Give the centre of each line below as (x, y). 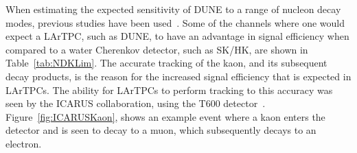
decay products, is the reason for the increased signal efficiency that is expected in (178, 76)
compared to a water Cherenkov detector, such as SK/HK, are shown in (157, 49)
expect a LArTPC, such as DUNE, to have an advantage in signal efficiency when (177, 36)
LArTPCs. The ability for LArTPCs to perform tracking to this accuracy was (169, 90)
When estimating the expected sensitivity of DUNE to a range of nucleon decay (173, 9)
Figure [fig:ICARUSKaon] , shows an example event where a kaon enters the (165, 116)
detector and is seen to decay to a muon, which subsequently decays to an (161, 130)
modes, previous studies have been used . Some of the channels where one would (175, 22)
